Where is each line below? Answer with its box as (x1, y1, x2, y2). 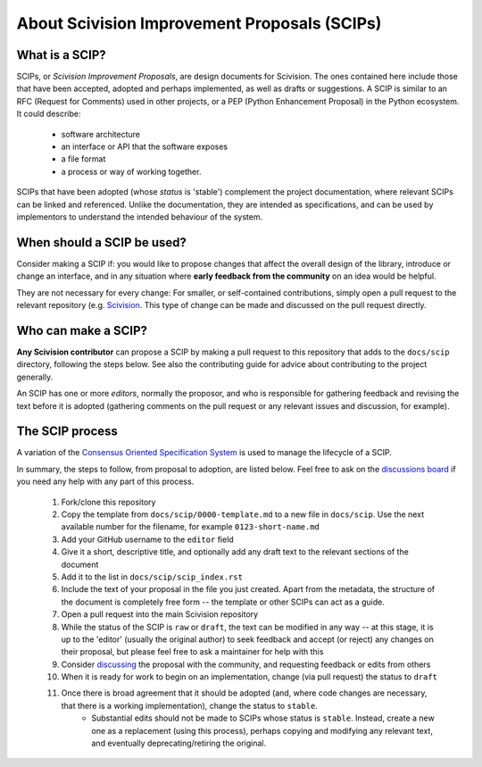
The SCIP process (16, 424, 118, 439)
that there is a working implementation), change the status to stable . (61, 700, 319, 711)
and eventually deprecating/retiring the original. (91, 738, 267, 749)
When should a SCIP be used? (16, 235, 187, 250)
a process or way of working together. (61, 166, 202, 177)
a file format (61, 154, 106, 164)
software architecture (61, 129, 140, 139)
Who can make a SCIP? (16, 322, 147, 338)
